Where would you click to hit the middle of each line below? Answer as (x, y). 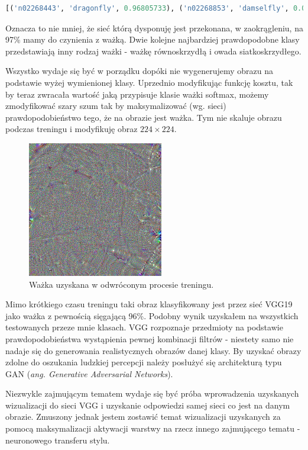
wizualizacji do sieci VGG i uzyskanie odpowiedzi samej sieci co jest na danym (148, 405)
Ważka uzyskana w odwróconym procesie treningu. (121, 284)
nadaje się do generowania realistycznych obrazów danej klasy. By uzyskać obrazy (153, 350)
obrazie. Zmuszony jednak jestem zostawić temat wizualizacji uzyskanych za (143, 417)
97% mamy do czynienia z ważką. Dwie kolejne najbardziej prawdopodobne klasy (153, 39)
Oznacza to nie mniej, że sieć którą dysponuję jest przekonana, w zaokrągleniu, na (154, 28)
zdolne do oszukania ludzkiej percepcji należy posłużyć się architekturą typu (144, 362)
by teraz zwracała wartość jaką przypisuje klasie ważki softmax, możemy (137, 94)
